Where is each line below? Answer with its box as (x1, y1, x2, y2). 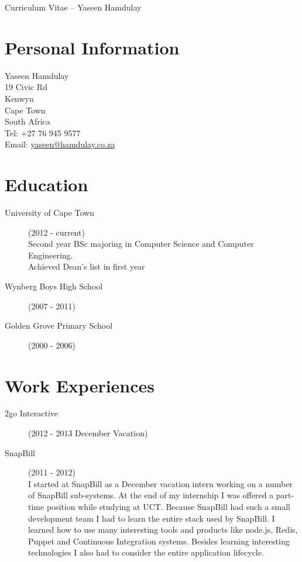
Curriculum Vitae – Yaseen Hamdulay (5, 1, 142, 13)
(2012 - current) (28, 226, 85, 238)
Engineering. (28, 249, 73, 261)
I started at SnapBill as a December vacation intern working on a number (28, 477, 293, 489)
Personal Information (5, 35, 180, 59)
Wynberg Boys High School (5, 280, 103, 292)
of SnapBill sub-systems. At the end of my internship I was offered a (28, 489, 274, 501)
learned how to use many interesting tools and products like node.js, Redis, (28, 523, 298, 536)
